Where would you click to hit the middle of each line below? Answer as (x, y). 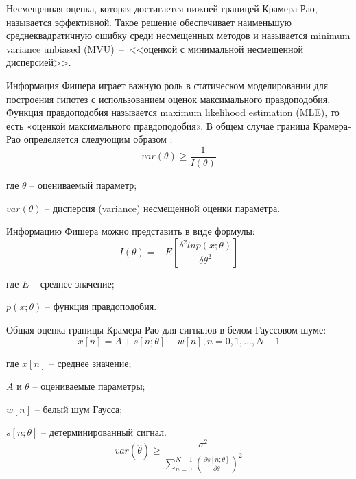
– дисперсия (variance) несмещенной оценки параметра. (163, 208)
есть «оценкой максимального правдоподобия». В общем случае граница (158, 125)
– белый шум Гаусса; (79, 409)
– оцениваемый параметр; (83, 185)
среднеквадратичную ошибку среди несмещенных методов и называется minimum (178, 35)
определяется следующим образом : (98, 139)
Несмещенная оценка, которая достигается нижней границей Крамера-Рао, (162, 8)
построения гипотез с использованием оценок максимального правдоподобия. (168, 98)
